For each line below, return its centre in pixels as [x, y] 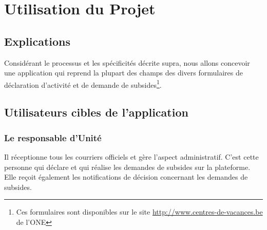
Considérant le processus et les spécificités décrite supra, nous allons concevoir [127, 62]
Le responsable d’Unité [53, 137]
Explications [37, 41]
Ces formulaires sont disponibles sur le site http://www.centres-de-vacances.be [139, 212]
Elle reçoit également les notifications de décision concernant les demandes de [126, 177]
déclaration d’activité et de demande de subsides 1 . [83, 84]
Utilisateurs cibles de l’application [96, 112]
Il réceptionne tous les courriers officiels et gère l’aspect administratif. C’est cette [131, 157]
